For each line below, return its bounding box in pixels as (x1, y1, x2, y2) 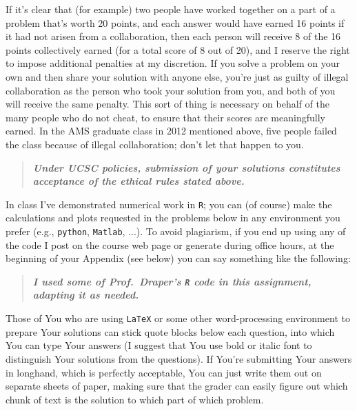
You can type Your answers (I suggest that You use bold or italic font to (6, 338, 312, 352)
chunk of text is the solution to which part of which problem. (6, 392, 264, 406)
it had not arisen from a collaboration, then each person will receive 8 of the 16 (6, 29, 341, 43)
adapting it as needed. (32, 288, 139, 302)
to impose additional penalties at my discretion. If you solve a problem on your (6, 56, 340, 70)
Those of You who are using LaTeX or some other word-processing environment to (6, 311, 350, 325)
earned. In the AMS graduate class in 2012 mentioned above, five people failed (6, 123, 337, 138)
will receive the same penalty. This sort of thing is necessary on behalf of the (6, 97, 329, 111)
